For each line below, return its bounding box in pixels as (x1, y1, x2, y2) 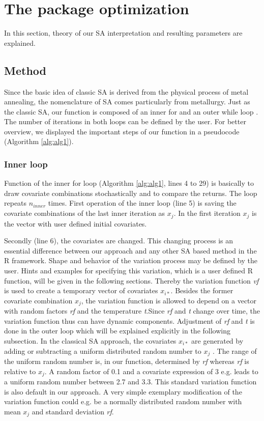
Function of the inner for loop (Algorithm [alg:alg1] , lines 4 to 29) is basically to (4, 178, 254, 188)
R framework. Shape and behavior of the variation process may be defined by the (4, 255, 257, 266)
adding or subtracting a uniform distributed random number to (4, 345, 201, 356)
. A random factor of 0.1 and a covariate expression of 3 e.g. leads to (44, 366, 258, 376)
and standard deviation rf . (32, 406, 114, 416)
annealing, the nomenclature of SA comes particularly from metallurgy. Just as (4, 96, 250, 107)
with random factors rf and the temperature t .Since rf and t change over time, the (4, 305, 260, 316)
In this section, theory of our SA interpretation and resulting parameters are (4, 27, 243, 38)
